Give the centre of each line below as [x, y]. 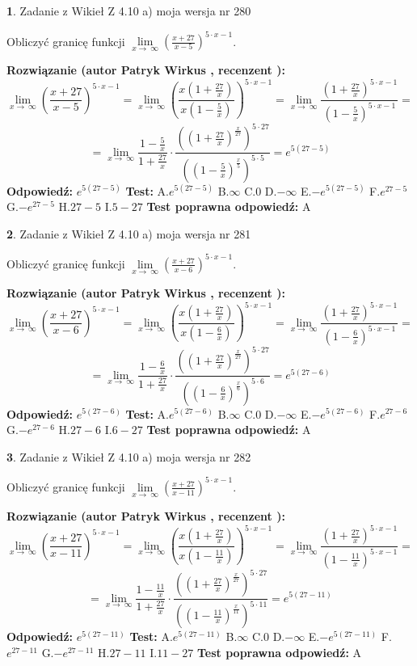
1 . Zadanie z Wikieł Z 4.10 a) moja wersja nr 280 [129, 11]
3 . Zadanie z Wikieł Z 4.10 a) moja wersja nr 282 [129, 456]
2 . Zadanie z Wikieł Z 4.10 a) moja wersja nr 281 [129, 233]
